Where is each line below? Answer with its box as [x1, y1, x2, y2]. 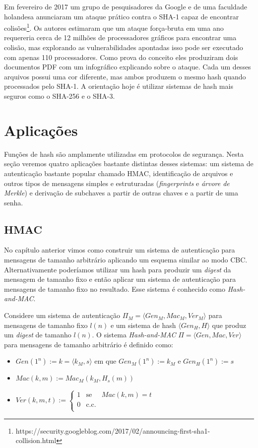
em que [94, 356, 117, 366]
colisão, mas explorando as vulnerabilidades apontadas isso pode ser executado [4, 42, 243, 53]
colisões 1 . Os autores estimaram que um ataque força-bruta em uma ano [4, 21, 224, 33]
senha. [4, 197, 23, 207]
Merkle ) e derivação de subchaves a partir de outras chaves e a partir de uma [4, 188, 238, 198]
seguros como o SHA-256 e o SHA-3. [4, 91, 115, 101]
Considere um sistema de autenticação [4, 310, 120, 320]
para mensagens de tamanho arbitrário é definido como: [4, 339, 173, 349]
